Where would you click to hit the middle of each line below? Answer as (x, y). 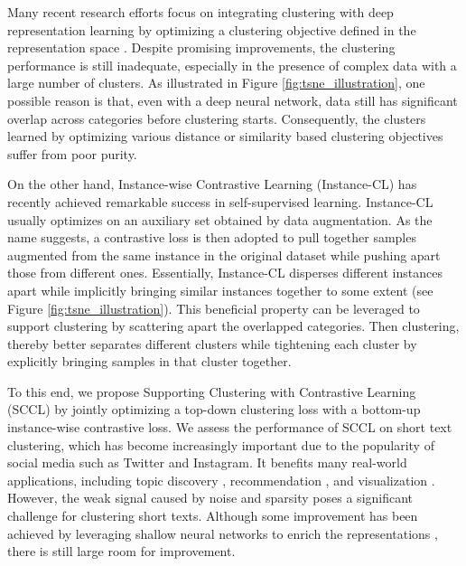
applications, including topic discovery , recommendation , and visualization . (221, 480)
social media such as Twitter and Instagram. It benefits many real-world (207, 462)
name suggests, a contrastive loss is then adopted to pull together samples (212, 237)
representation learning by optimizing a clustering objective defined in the (212, 29)
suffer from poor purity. (72, 153)
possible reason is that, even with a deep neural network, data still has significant (233, 100)
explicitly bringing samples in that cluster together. (149, 361)
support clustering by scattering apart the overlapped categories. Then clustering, (233, 326)
